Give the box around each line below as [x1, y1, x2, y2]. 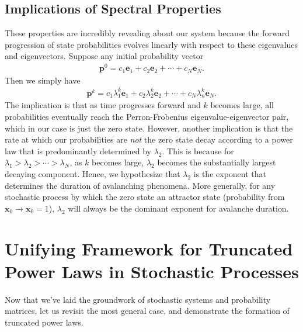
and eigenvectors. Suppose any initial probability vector [5, 50, 204, 62]
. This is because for [162, 144, 234, 157]
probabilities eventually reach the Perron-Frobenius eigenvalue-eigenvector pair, [5, 110, 289, 123]
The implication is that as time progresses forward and [5, 99, 201, 111]
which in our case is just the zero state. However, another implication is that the [5, 122, 293, 134]
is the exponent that [193, 168, 266, 180]
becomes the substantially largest [157, 156, 276, 168]
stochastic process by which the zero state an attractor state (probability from [5, 191, 285, 203]
